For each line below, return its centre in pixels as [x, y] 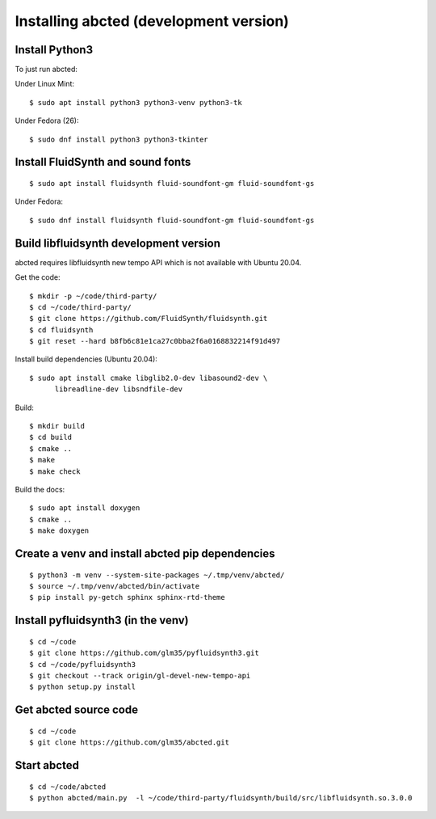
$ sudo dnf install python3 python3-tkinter [119, 139]
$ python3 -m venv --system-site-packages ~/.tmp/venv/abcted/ [157, 575]
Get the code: [38, 277]
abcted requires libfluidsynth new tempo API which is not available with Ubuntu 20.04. [158, 262]
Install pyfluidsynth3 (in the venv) [102, 621]
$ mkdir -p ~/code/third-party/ [93, 296]
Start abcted [47, 765]
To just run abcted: [46, 70]
